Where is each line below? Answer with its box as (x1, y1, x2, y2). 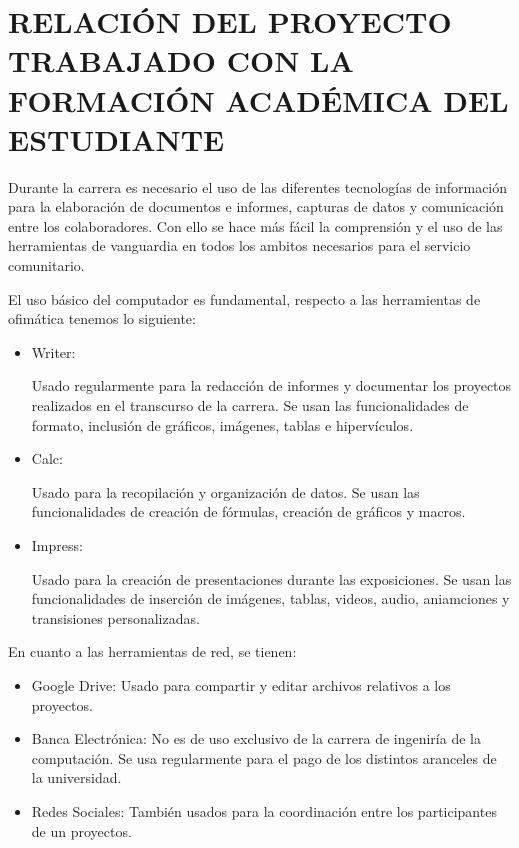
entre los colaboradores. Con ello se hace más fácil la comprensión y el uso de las (8, 215, 503, 236)
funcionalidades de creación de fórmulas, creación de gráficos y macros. (31, 501, 466, 522)
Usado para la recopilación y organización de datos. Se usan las (31, 481, 420, 502)
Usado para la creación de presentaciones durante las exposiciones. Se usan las (31, 568, 512, 589)
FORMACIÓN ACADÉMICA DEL (8, 79, 509, 120)
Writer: (31, 341, 76, 362)
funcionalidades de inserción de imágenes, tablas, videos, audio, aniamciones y (31, 588, 510, 609)
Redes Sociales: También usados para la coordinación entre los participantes (31, 800, 497, 821)
